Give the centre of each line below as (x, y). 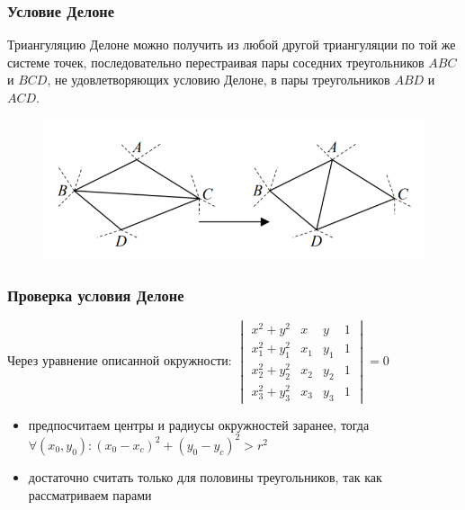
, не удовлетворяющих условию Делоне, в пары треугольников (219, 80)
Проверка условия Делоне (96, 295)
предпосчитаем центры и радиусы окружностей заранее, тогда (199, 424)
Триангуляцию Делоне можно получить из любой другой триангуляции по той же (232, 45)
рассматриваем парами (90, 494)
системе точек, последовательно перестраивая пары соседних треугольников (216, 62)
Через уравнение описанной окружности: (120, 359)
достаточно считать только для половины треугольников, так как (205, 476)
